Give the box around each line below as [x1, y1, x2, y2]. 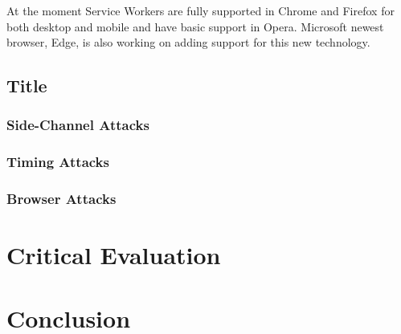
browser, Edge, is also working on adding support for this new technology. [6, 34, 370, 51]
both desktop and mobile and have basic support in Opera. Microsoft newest [6, 18, 384, 35]
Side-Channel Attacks [6, 115, 149, 135]
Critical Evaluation [6, 238, 221, 271]
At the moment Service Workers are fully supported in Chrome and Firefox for [6, 2, 395, 18]
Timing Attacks [6, 152, 109, 172]
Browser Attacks [6, 189, 117, 209]
